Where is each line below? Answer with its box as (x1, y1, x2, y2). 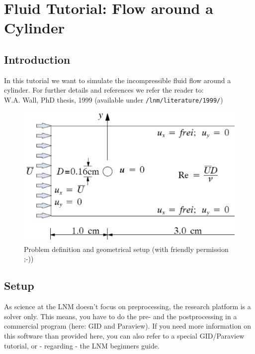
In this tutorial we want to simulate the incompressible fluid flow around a (4, 75, 231, 85)
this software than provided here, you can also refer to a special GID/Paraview (4, 331, 245, 341)
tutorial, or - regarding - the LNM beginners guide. (4, 340, 160, 351)
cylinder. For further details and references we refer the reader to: (4, 85, 204, 95)
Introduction (4, 51, 71, 67)
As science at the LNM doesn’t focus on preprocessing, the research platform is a (4, 301, 251, 312)
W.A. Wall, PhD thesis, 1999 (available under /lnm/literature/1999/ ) (4, 94, 223, 105)
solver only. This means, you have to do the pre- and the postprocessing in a (4, 311, 237, 321)
